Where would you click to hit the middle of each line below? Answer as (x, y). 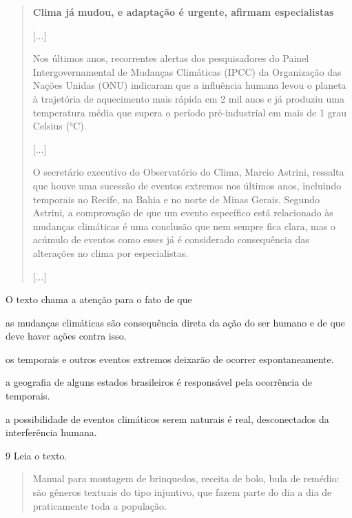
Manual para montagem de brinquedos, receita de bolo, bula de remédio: (186, 478)
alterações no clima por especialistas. (111, 252)
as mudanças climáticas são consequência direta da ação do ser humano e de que (175, 322)
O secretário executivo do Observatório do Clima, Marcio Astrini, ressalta (188, 172)
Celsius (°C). (60, 126)
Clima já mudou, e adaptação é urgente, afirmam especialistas (183, 12)
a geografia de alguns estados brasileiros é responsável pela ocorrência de (159, 382)
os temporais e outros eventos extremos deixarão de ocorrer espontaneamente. (170, 359)
